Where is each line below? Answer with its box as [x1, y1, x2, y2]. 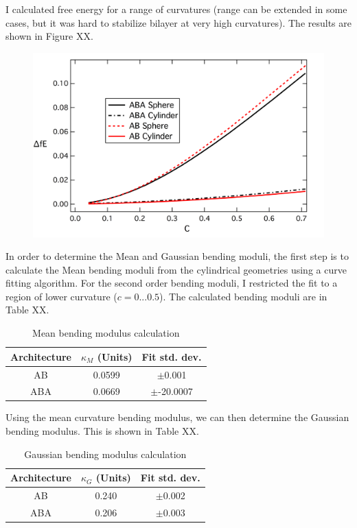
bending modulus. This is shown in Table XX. [5, 424, 199, 438]
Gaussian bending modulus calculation [24, 446, 187, 461]
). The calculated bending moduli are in [159, 289, 327, 303]
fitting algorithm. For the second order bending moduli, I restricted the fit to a [5, 276, 338, 290]
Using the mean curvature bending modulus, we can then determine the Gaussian [5, 410, 349, 424]
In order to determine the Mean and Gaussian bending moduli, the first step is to [5, 249, 349, 263]
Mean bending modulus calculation [32, 326, 180, 340]
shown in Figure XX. [5, 29, 93, 43]
